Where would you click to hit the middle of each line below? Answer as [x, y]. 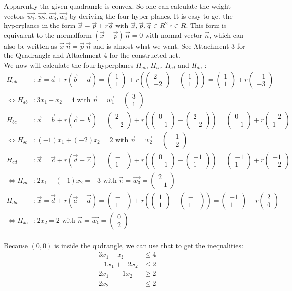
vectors [14, 15]
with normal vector [173, 35]
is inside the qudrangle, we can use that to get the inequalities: [148, 245]
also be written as [31, 45]
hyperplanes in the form [40, 25]
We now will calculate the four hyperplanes [69, 65]
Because [16, 245]
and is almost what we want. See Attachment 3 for [169, 45]
